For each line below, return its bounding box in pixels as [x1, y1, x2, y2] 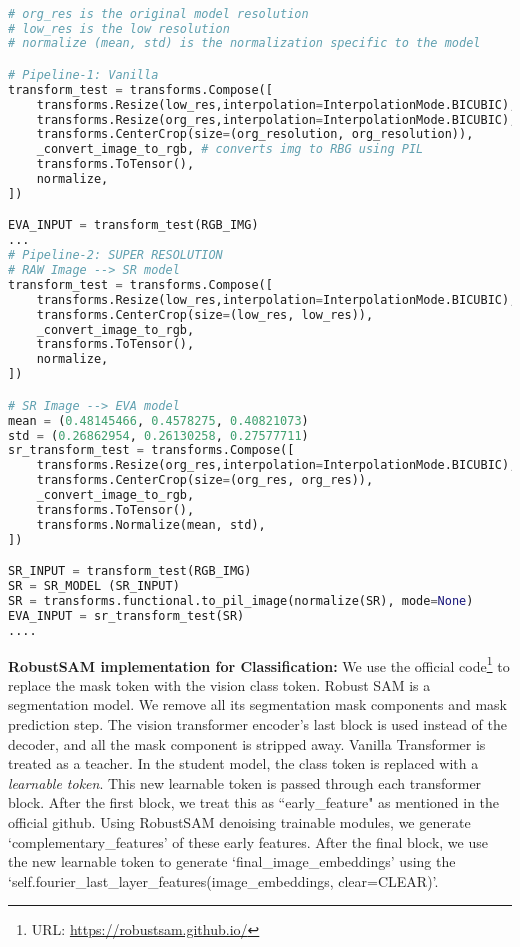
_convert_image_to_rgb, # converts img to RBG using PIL [36, 142, 424, 157]
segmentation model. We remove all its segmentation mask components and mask [8, 694, 507, 715]
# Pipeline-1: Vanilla [8, 67, 159, 82]
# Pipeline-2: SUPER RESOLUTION [8, 248, 223, 263]
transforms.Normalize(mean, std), [36, 517, 266, 532]
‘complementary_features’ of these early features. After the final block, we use [8, 831, 488, 852]
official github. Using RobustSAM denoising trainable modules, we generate [8, 811, 471, 832]
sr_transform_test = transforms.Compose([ [8, 443, 295, 458]
